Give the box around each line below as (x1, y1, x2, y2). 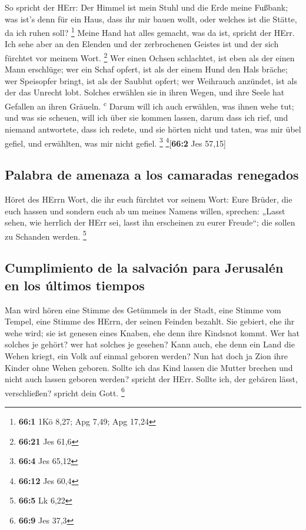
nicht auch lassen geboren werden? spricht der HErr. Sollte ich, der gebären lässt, (5, 373, 298, 385)
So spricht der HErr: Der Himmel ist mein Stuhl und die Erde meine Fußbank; (5, 1, 288, 13)
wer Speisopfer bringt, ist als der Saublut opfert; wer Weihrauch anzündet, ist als (5, 74, 297, 87)
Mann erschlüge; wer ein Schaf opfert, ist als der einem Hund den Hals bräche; (5, 63, 288, 75)
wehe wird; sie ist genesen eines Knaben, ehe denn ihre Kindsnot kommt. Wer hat (5, 326, 300, 339)
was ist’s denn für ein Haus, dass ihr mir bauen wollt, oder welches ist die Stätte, (5, 12, 297, 25)
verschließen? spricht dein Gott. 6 (5, 385, 125, 399)
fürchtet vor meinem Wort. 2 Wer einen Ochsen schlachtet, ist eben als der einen (5, 50, 295, 64)
